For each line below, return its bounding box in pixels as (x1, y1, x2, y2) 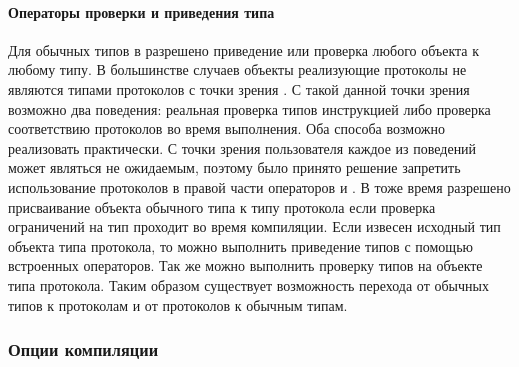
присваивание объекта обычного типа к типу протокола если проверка (8, 196, 436, 217)
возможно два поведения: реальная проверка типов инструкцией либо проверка (8, 98, 491, 119)
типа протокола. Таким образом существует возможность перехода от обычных (8, 274, 489, 295)
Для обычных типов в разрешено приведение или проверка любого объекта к (8, 39, 480, 60)
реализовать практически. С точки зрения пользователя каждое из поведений (8, 137, 477, 158)
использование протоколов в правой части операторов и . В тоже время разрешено (8, 176, 511, 197)
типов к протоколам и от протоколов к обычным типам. (8, 294, 348, 315)
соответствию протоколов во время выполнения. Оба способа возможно (8, 118, 445, 139)
